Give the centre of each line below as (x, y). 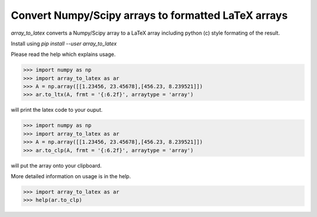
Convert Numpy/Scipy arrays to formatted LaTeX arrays (149, 15)
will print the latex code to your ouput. (57, 110)
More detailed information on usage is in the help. (71, 176)
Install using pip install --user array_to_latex (64, 44)
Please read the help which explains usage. (63, 54)
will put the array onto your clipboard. (56, 165)
